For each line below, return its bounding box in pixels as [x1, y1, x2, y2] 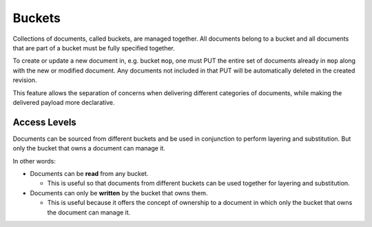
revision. [12, 76, 37, 84]
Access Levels [12, 116, 77, 128]
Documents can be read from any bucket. [30, 169, 149, 177]
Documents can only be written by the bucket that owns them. [30, 188, 208, 197]
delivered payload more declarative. [12, 98, 115, 106]
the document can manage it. [47, 208, 131, 217]
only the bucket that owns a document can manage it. [12, 144, 165, 152]
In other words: [12, 157, 56, 165]
